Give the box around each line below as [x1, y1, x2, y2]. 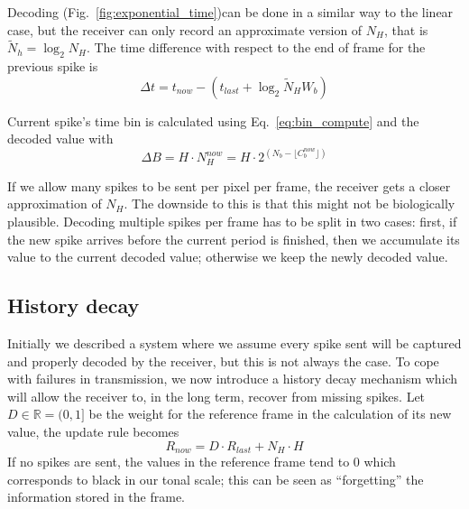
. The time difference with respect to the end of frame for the [86, 38, 426, 57]
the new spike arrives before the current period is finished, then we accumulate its [7, 229, 460, 248]
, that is [384, 20, 428, 39]
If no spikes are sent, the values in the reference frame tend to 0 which [7, 452, 396, 471]
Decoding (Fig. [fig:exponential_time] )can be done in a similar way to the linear [7, 3, 454, 21]
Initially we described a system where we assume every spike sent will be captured [7, 334, 462, 353]
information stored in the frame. [7, 487, 185, 506]
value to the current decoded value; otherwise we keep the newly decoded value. [7, 247, 448, 266]
